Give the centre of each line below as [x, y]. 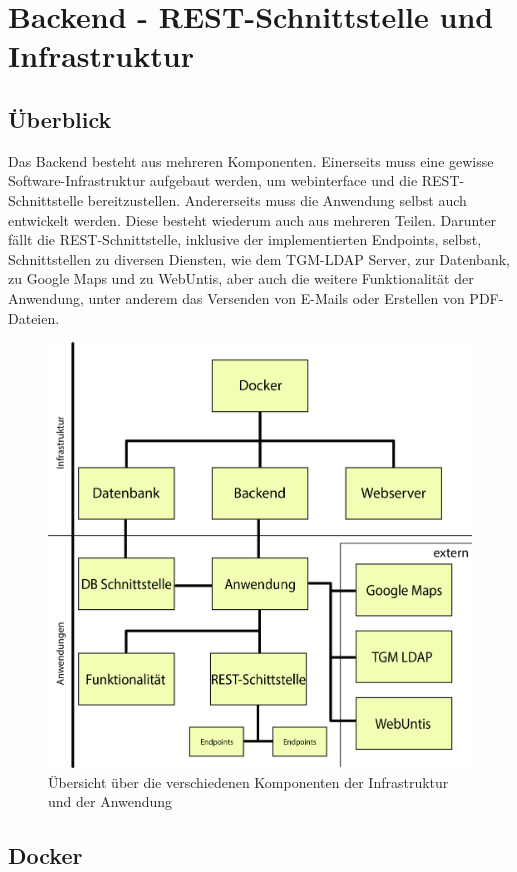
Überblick [60, 118]
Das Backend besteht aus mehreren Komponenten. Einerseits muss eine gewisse [251, 160]
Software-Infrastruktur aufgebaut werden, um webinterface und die [213, 180]
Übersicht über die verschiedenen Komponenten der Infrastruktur [248, 781]
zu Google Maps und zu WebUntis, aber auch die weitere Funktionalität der [241, 278]
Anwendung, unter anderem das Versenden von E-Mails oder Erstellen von [236, 297]
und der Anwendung [110, 801]
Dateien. [34, 317]
